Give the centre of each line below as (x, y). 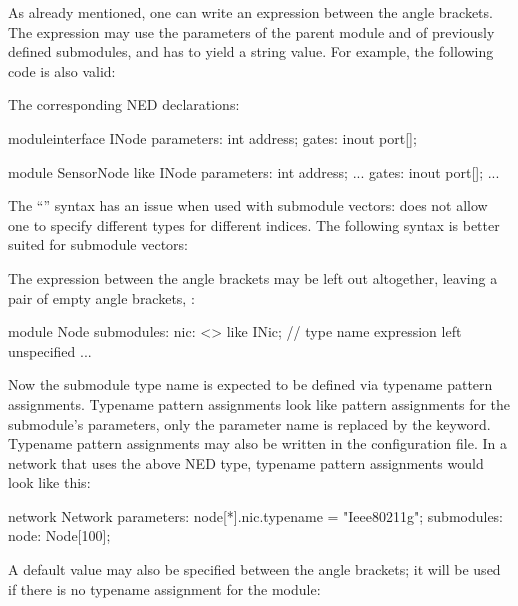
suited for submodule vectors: (98, 244)
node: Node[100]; (59, 535)
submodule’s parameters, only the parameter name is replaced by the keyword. (249, 423)
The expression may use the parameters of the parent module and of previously (251, 31)
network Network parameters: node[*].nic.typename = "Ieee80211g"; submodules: (256, 515)
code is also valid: (62, 70)
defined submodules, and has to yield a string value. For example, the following (251, 51)
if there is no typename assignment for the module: (164, 588)
